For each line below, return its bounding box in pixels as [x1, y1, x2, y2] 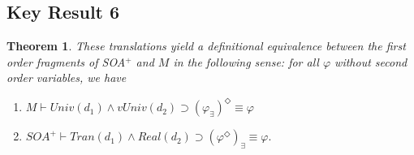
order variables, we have [6, 69, 127, 86]
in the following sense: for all [173, 53, 319, 70]
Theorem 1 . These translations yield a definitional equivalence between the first [6, 37, 406, 54]
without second [334, 53, 408, 70]
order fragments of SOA [6, 53, 126, 70]
